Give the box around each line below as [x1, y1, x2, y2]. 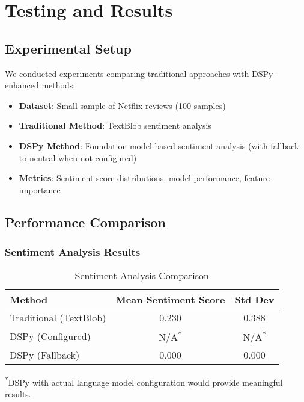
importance [19, 183, 61, 196]
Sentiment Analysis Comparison [74, 268, 209, 283]
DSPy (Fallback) [10, 347, 80, 362]
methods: [41, 79, 76, 91]
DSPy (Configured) [10, 329, 91, 343]
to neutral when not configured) [19, 151, 137, 164]
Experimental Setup [5, 39, 132, 57]
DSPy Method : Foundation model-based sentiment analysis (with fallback [19, 139, 299, 152]
